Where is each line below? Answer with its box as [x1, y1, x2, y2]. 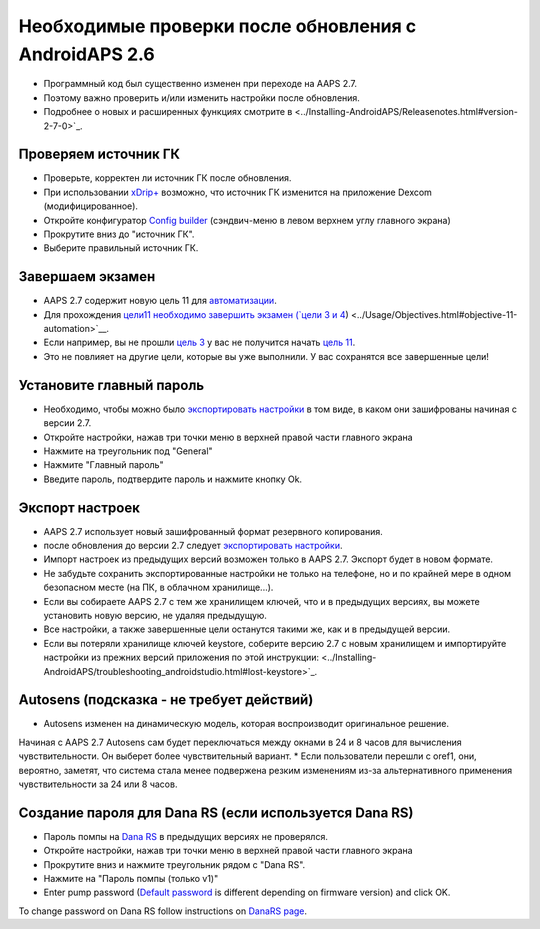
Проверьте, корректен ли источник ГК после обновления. [43, 172, 292, 184]
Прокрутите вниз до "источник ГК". [43, 228, 195, 240]
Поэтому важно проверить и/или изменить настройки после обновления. [43, 91, 360, 104]
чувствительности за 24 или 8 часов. [18, 778, 178, 790]
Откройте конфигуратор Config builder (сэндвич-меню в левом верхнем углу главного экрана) [43, 214, 452, 226]
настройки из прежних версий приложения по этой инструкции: [43, 651, 320, 664]
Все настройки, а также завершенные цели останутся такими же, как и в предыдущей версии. [43, 623, 451, 635]
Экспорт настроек [18, 499, 140, 516]
